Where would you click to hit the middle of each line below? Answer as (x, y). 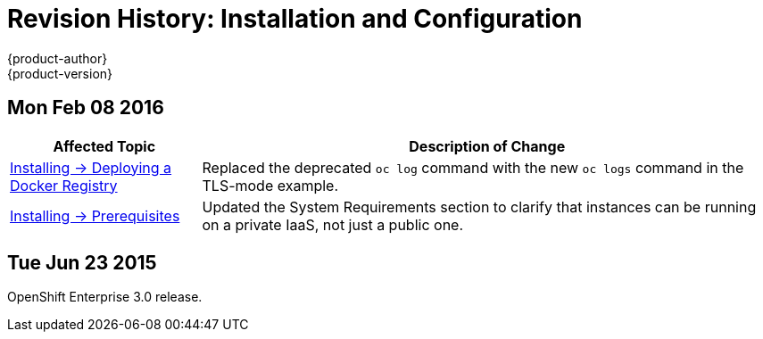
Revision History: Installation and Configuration (295, 19)
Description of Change (487, 146)
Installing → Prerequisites (95, 215)
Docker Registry (64, 185)
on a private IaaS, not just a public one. (333, 224)
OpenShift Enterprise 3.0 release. (105, 297)
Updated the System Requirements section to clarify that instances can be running (479, 207)
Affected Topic (104, 146)
